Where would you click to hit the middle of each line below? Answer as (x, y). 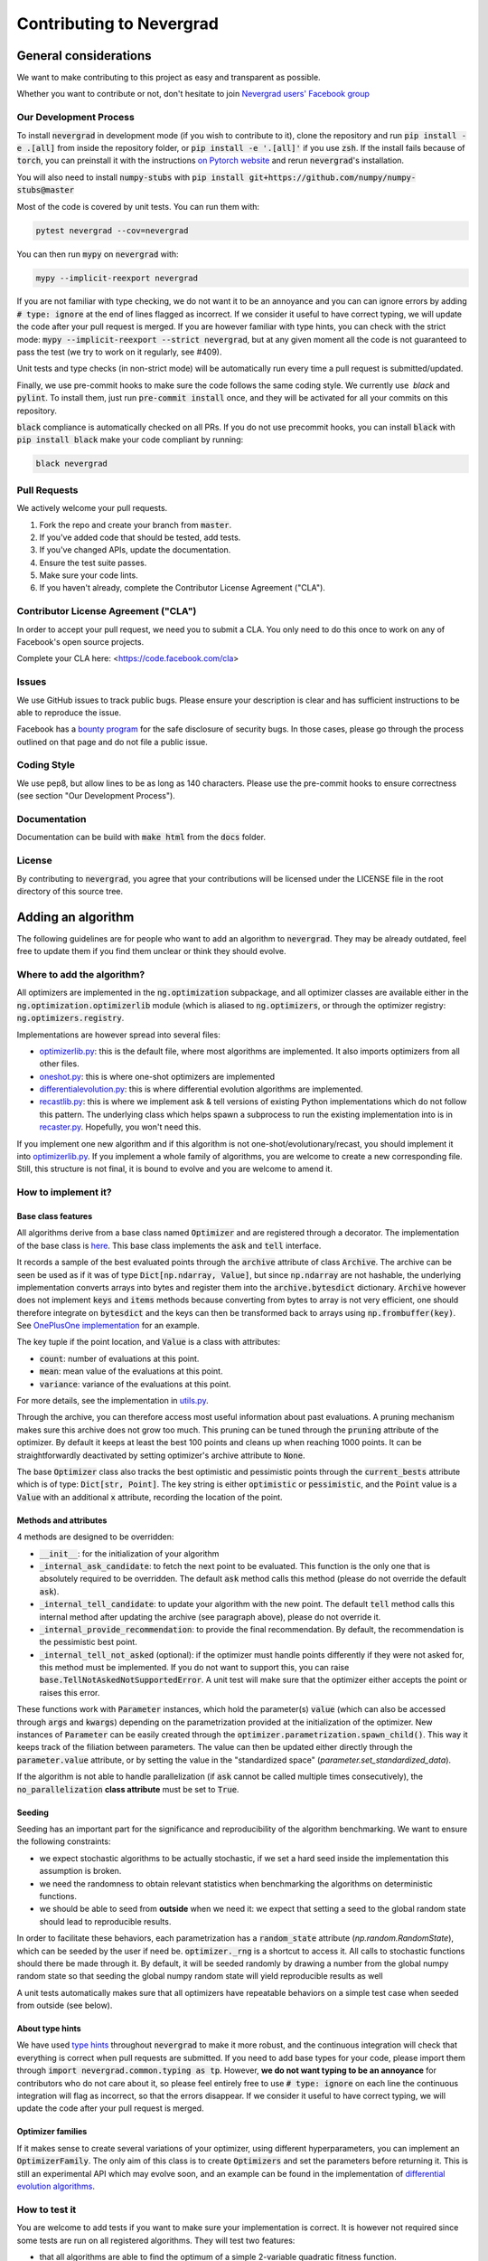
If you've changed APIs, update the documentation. (135, 550)
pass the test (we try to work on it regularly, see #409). (119, 352)
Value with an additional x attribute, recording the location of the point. (150, 1497)
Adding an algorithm (75, 917)
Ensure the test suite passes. (93, 563)
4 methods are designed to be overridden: (95, 1537)
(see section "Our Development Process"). (96, 796)
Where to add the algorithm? (81, 974)
